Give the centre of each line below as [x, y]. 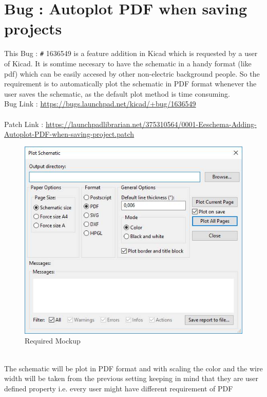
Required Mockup [53, 341]
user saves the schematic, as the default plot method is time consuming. [117, 93]
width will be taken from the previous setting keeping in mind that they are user [131, 378]
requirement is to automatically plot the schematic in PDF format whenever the [130, 84]
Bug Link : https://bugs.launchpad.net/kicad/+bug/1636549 [100, 104]
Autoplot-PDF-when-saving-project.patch [69, 134]
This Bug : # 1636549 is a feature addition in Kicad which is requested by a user [131, 53]
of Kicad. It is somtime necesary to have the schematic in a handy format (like [128, 63]
